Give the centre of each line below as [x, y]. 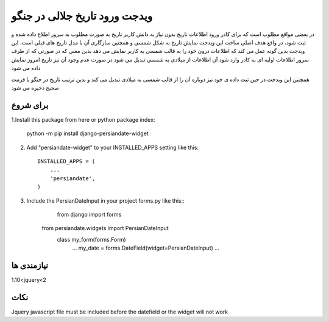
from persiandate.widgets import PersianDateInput [105, 228]
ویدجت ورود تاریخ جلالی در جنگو [82, 16]
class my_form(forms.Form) [91, 239]
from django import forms [89, 214]
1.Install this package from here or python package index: [83, 119]
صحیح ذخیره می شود [35, 88]
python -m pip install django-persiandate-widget [87, 133]
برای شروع [30, 105]
